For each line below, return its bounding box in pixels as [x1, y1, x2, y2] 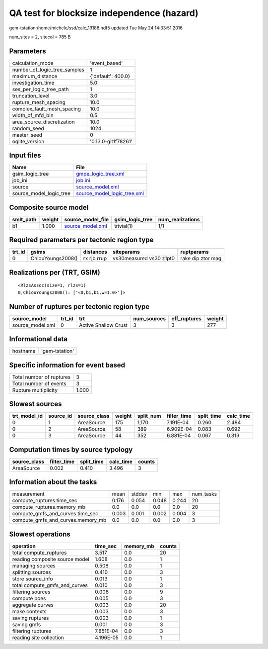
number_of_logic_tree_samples [12, 66, 84, 73]
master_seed [12, 131, 42, 138]
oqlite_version [12, 138, 45, 145]
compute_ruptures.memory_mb [12, 504, 85, 511]
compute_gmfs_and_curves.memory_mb [12, 517, 107, 524]
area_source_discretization [12, 118, 75, 125]
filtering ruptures [12, 627, 52, 634]
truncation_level [12, 92, 50, 99]
